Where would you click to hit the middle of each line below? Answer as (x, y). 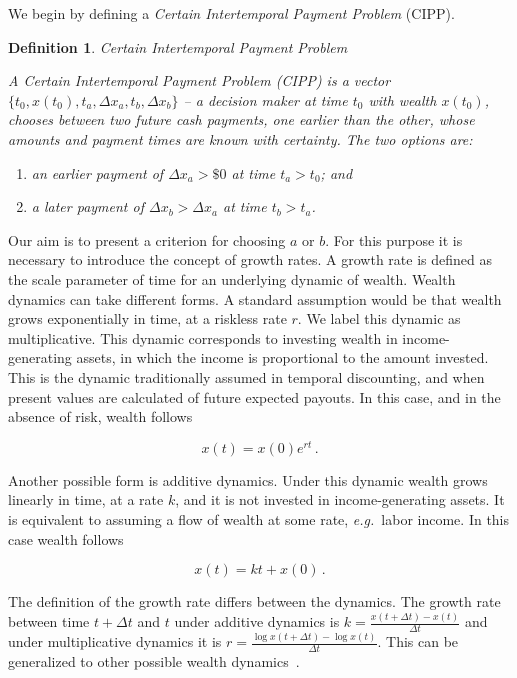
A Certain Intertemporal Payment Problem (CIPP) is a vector (199, 80)
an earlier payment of (97, 172)
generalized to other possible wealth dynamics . (154, 661)
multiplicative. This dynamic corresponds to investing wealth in (203, 337)
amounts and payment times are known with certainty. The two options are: (240, 138)
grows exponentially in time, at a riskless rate (147, 318)
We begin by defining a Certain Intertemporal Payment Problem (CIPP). (231, 13)
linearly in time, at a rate (86, 499)
